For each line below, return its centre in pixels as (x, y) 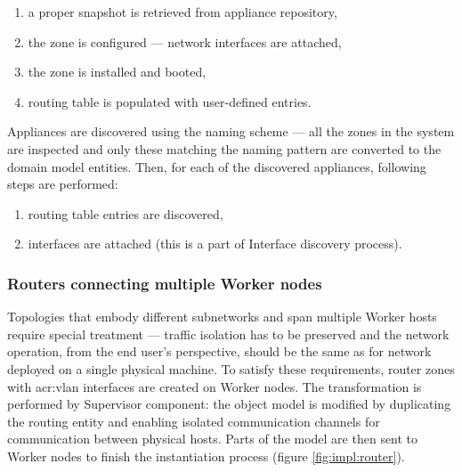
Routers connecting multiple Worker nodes (165, 283)
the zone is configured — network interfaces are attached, (185, 41)
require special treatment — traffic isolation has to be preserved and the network (228, 334)
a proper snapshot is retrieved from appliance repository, (182, 12)
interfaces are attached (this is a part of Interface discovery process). (215, 244)
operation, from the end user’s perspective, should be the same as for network (219, 351)
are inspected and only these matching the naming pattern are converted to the (224, 148)
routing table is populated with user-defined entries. (170, 101)
